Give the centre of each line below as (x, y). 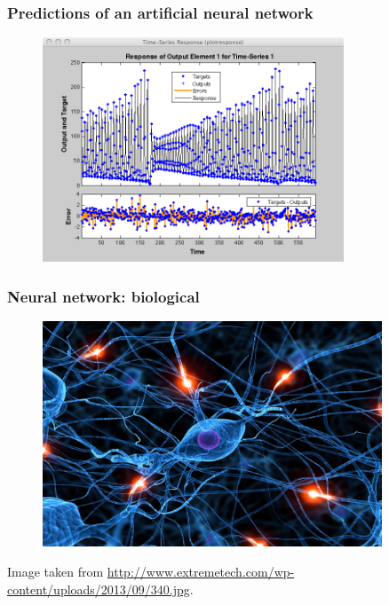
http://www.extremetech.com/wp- (201, 571)
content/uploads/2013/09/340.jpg (99, 589)
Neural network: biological (103, 296)
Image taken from (56, 571)
